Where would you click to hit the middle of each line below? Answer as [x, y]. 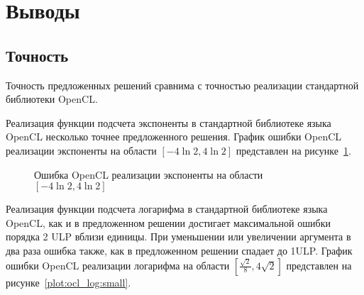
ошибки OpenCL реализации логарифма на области [118, 265]
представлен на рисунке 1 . [293, 150]
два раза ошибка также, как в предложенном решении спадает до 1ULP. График [179, 250]
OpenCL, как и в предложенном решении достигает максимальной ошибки [168, 222]
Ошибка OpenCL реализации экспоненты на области [149, 174]
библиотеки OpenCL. [52, 99]
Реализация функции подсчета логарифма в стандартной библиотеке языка [167, 209]
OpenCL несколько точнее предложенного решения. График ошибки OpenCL [174, 137]
